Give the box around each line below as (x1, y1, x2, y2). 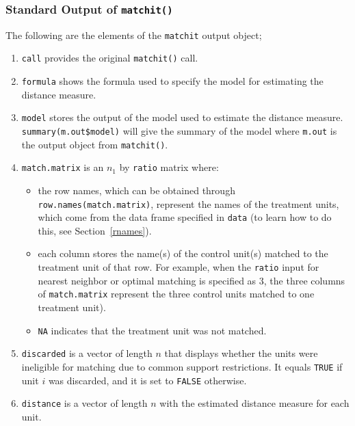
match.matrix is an (21, 160, 104, 174)
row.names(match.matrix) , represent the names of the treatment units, (38, 196, 339, 211)
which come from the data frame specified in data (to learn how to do (38, 210, 332, 224)
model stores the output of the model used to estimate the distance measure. (21, 110, 343, 124)
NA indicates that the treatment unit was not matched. (38, 323, 267, 337)
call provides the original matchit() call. (21, 51, 198, 65)
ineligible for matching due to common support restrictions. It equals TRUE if (21, 359, 343, 373)
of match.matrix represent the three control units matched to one (38, 287, 315, 301)
